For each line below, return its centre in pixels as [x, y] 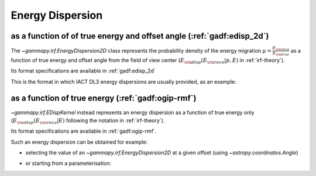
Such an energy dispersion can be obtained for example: [79, 142]
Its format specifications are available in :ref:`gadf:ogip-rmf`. [84, 131]
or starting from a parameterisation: [68, 163]
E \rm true [281, 54]
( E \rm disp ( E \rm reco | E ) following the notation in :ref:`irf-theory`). [88, 121]
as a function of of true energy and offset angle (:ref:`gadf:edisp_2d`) [140, 36]
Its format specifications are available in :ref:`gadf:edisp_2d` [83, 71]
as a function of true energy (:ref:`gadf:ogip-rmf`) [104, 99]
